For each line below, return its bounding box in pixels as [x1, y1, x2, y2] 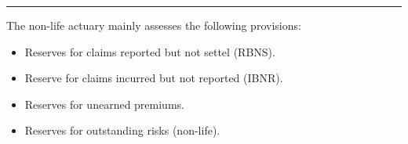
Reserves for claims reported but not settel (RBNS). [24, 43, 275, 59]
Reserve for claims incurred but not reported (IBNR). [24, 70, 283, 86]
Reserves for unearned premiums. [24, 95, 184, 112]
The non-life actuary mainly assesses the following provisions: [6, 17, 301, 33]
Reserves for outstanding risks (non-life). [24, 122, 220, 139]
